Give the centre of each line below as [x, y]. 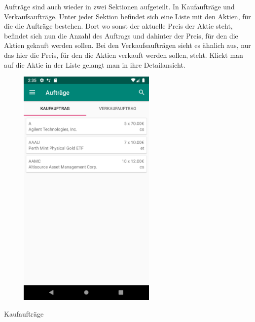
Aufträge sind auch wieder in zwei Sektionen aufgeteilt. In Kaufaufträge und [119, 6]
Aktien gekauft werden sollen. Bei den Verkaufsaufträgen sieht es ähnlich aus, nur [127, 45]
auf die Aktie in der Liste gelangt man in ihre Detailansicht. [95, 64]
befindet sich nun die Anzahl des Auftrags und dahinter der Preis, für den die [121, 35]
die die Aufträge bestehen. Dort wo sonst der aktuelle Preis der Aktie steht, [118, 26]
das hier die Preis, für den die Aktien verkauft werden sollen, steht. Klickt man [124, 55]
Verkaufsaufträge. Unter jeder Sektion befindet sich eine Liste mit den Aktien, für [127, 16]
